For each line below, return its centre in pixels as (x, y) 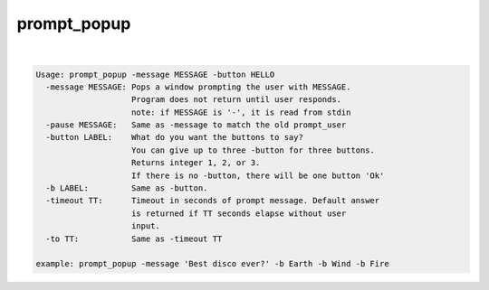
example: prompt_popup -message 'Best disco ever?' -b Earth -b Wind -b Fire (212, 264)
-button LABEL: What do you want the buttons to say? (174, 137)
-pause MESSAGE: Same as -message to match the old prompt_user (196, 125)
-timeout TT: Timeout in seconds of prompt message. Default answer (213, 201)
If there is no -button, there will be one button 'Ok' (258, 175)
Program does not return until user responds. (237, 100)
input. (146, 226)
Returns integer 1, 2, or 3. (196, 163)
